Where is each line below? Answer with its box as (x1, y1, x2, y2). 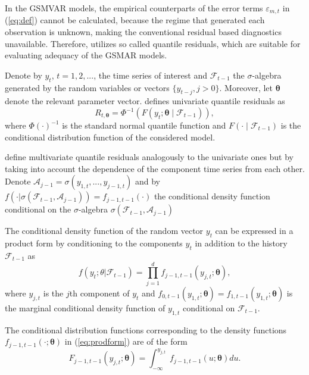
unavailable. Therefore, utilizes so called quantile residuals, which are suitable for (5, 37, 301, 49)
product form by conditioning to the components (5, 237, 183, 249)
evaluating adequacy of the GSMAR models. (5, 49, 167, 61)
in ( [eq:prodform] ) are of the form (64, 335, 188, 348)
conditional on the (5, 203, 71, 215)
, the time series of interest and (93, 68, 207, 81)
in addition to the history (195, 237, 288, 249)
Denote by (5, 68, 42, 81)
